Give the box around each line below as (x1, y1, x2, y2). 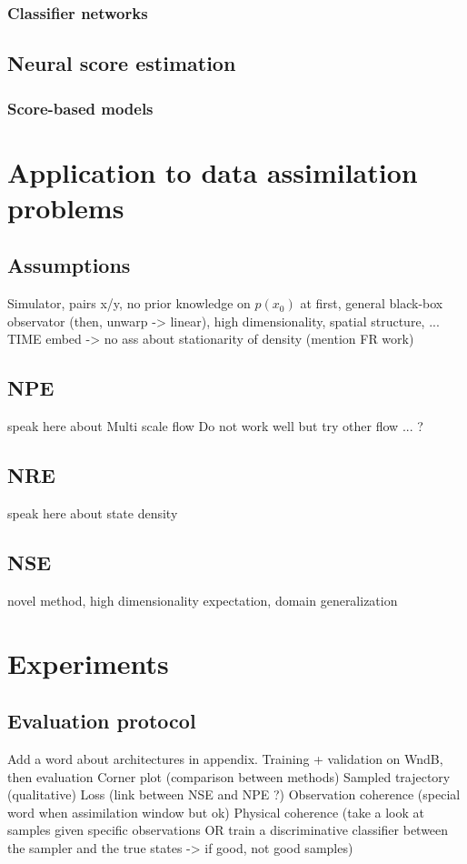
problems (7, 188, 124, 226)
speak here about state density (7, 504, 178, 523)
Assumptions (7, 251, 131, 279)
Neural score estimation (7, 49, 236, 77)
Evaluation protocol (7, 707, 196, 735)
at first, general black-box (300, 294, 443, 313)
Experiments (7, 644, 169, 681)
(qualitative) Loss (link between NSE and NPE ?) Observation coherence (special (7, 785, 461, 804)
